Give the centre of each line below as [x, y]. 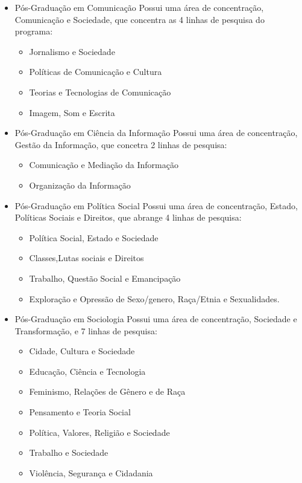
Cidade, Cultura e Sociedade [82, 351]
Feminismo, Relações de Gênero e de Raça [107, 391]
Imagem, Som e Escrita [72, 112]
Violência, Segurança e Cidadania [91, 472]
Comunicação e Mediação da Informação [104, 165]
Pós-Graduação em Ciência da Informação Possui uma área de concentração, [156, 133]
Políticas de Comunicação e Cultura [96, 72]
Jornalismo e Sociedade [72, 51]
